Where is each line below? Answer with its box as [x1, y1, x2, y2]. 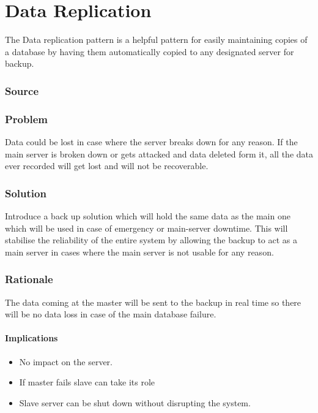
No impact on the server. [19, 355, 113, 368]
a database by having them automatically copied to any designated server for [5, 45, 294, 58]
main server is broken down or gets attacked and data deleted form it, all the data [5, 147, 314, 160]
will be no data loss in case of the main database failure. [5, 308, 216, 320]
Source [5, 83, 39, 98]
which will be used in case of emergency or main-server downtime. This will [5, 221, 288, 234]
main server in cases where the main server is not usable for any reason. [5, 245, 274, 258]
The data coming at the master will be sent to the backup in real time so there [5, 295, 301, 308]
